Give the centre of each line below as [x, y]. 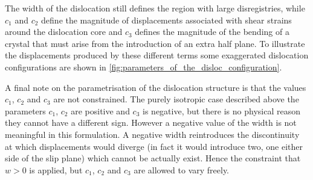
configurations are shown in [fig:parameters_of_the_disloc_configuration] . [144, 67]
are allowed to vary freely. [182, 169]
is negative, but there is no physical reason [221, 110]
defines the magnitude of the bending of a [212, 32]
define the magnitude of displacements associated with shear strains [166, 20]
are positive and [100, 110]
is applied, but [56, 169]
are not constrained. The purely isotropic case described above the [176, 99]
